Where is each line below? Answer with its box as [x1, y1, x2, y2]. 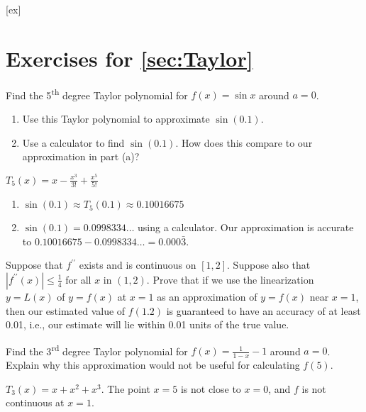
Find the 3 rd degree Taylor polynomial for [6, 341, 188, 358]
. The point [101, 381, 150, 396]
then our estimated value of [6, 303, 126, 318]
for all [65, 272, 91, 286]
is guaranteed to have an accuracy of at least [166, 303, 361, 318]
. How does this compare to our [175, 135, 313, 150]
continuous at [6, 395, 65, 410]
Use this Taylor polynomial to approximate [22, 111, 210, 126]
